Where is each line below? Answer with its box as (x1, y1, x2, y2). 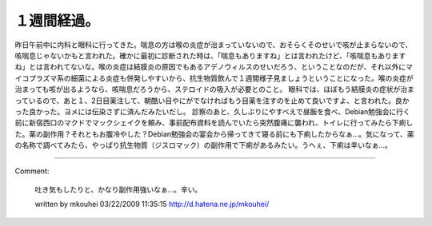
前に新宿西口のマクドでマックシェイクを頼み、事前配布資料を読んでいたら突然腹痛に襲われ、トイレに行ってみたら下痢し (14, 118, 414, 128)
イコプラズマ (14, 73, 58, 83)
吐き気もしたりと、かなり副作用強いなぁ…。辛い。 (34, 184, 202, 194)
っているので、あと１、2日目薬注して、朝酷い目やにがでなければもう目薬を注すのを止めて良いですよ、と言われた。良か (14, 96, 410, 105)
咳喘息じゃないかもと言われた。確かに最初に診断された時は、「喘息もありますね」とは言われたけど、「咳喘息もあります (14, 50, 406, 60)
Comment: (14, 166, 50, 176)
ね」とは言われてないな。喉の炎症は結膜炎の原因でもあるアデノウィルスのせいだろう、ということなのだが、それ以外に (14, 62, 406, 72)
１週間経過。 (14, 12, 100, 30)
